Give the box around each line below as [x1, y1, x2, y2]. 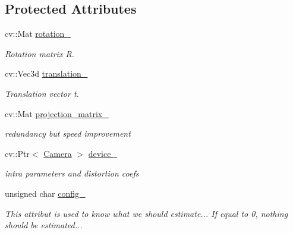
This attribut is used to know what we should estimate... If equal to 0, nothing [5, 207, 288, 219]
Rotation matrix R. [5, 47, 74, 59]
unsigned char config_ [5, 187, 86, 199]
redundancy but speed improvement [5, 127, 131, 140]
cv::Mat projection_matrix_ [5, 107, 109, 119]
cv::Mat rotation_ [5, 27, 71, 40]
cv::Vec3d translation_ [5, 67, 88, 80]
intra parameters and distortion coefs [5, 167, 139, 180]
